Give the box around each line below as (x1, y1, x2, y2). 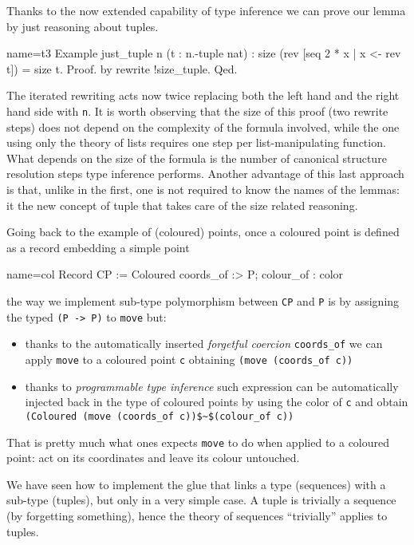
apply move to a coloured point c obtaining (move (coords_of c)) (25, 350, 353, 367)
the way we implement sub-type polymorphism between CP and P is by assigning (6, 292, 400, 309)
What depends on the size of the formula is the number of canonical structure (6, 149, 387, 166)
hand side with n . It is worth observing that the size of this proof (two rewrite (6, 102, 388, 119)
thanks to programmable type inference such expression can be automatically (25, 377, 399, 394)
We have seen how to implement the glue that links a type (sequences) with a (6, 476, 386, 492)
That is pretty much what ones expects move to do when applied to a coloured (6, 433, 390, 450)
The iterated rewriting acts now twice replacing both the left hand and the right (6, 87, 400, 104)
